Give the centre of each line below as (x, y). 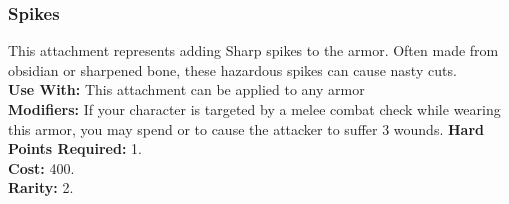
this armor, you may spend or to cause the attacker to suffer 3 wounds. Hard (246, 128)
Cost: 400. (41, 167)
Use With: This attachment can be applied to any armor (186, 89)
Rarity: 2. (41, 187)
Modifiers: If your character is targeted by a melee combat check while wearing (254, 109)
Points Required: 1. (75, 148)
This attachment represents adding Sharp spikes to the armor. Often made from (253, 50)
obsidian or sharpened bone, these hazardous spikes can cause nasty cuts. (232, 69)
